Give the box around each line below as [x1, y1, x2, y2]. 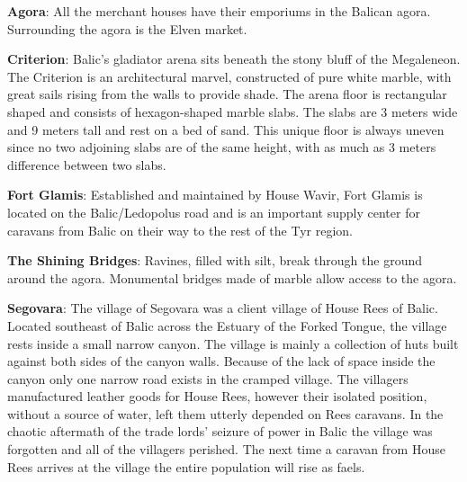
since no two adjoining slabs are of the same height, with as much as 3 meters [7, 138, 436, 156]
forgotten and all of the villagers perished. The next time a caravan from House [7, 440, 445, 459]
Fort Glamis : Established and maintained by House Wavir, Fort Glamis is [7, 185, 423, 204]
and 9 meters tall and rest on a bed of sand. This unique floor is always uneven [7, 120, 445, 138]
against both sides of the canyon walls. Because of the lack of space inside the [7, 352, 436, 370]
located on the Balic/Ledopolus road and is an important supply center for [7, 202, 420, 221]
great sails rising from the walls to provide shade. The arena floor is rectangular [7, 85, 447, 103]
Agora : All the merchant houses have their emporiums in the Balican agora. [7, 2, 431, 20]
